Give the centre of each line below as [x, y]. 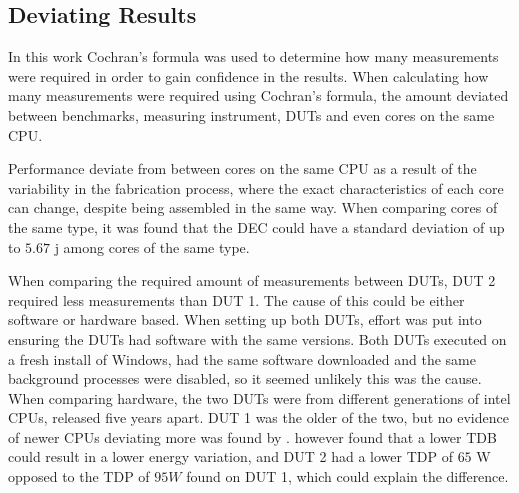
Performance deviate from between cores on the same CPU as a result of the [242, 168]
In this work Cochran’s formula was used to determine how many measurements [253, 56]
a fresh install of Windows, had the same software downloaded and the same [242, 358]
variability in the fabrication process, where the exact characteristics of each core [256, 187]
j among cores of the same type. [152, 246]
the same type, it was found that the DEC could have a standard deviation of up [256, 226]
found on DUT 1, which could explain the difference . [347, 476]
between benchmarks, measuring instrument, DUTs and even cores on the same [251, 114]
